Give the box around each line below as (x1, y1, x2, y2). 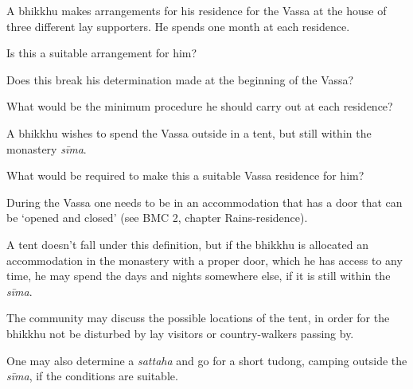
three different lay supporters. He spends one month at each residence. (6, 18, 350, 34)
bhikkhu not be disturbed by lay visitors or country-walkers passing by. (6, 325, 354, 341)
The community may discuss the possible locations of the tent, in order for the (6, 309, 390, 326)
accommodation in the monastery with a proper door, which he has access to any (6, 251, 403, 268)
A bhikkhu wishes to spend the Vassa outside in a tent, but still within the (6, 124, 372, 141)
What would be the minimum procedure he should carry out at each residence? (6, 98, 393, 115)
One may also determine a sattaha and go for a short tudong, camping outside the (6, 352, 407, 368)
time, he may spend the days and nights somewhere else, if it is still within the (6, 267, 391, 284)
